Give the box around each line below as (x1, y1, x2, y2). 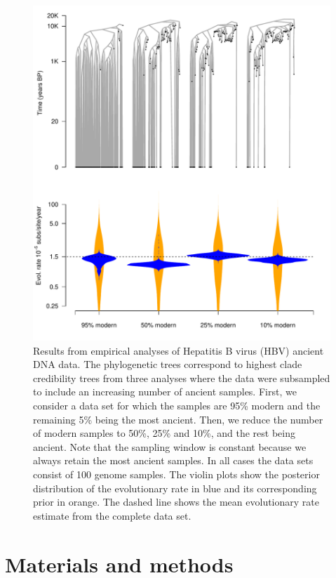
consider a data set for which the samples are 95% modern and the (33, 398, 321, 413)
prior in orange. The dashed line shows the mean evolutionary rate (33, 494, 319, 509)
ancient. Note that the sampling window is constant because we (33, 439, 307, 454)
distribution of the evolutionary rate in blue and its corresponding (33, 480, 317, 495)
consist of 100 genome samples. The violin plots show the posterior (33, 467, 320, 482)
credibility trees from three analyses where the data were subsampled (33, 370, 330, 385)
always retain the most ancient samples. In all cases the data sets (33, 453, 314, 468)
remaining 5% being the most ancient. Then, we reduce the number (33, 412, 323, 426)
